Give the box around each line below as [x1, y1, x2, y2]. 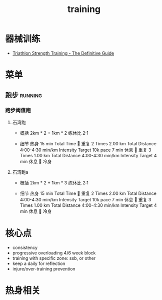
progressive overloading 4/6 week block [12, 249, 96, 256]
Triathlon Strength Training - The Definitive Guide [12, 50, 114, 56]
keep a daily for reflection [12, 260, 65, 266]
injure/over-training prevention [12, 265, 76, 271]
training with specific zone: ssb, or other [12, 255, 96, 261]
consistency [12, 244, 38, 250]
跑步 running [5, 91, 42, 99]
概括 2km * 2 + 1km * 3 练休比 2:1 [19, 179, 88, 186]
